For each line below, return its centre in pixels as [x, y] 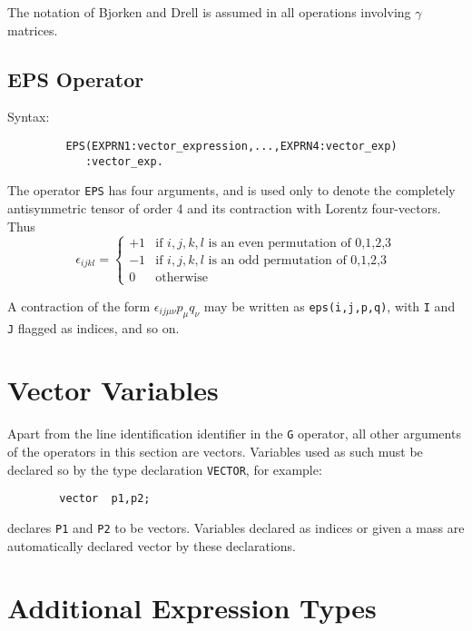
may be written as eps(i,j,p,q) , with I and [329, 306]
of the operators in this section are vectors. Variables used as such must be [215, 451]
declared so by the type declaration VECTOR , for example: [165, 469]
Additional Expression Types [192, 608]
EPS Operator [76, 79]
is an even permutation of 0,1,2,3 [300, 244]
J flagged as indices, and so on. [93, 327]
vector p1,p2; [105, 499]
